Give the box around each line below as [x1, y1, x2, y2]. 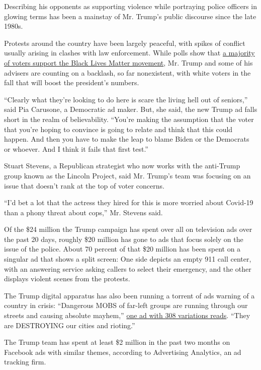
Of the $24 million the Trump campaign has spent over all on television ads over [4, 224, 252, 234]
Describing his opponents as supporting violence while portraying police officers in [4, 1, 257, 11]
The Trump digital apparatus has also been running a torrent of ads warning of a [4, 290, 255, 300]
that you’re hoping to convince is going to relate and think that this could [4, 124, 233, 134]
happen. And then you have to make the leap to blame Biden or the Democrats [4, 134, 249, 144]
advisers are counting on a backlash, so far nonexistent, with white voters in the [4, 67, 251, 78]
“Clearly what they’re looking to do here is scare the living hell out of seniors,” [4, 94, 248, 104]
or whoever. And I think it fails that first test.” [4, 143, 148, 154]
